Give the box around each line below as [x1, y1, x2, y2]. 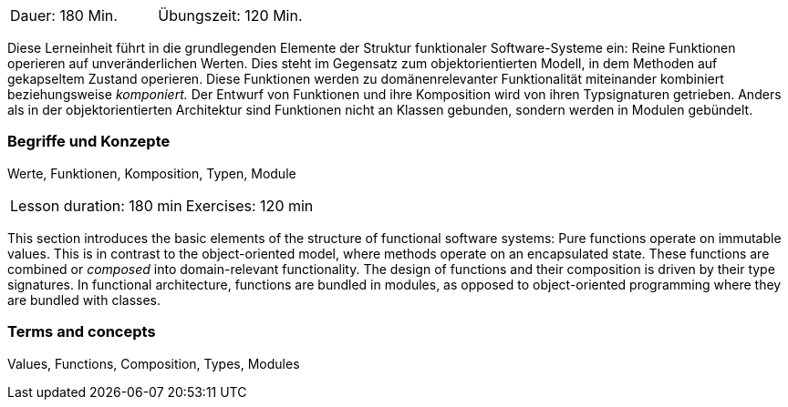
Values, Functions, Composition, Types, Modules [7, 355, 300, 371]
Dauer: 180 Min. [10, 6, 118, 25]
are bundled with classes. [7, 291, 161, 308]
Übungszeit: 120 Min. [158, 6, 303, 25]
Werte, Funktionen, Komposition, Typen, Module [7, 165, 296, 181]
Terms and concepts [7, 322, 156, 341]
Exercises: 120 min [185, 196, 314, 215]
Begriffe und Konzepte [7, 132, 171, 151]
